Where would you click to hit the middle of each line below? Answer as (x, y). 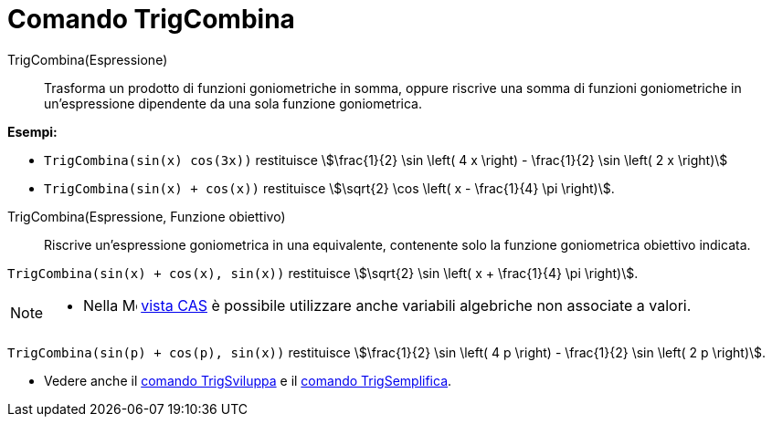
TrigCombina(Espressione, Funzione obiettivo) (147, 216)
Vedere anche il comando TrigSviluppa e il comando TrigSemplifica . (248, 380)
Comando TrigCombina (151, 19)
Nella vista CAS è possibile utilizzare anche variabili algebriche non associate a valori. (387, 305)
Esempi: (32, 131)
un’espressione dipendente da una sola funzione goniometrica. (233, 103)
